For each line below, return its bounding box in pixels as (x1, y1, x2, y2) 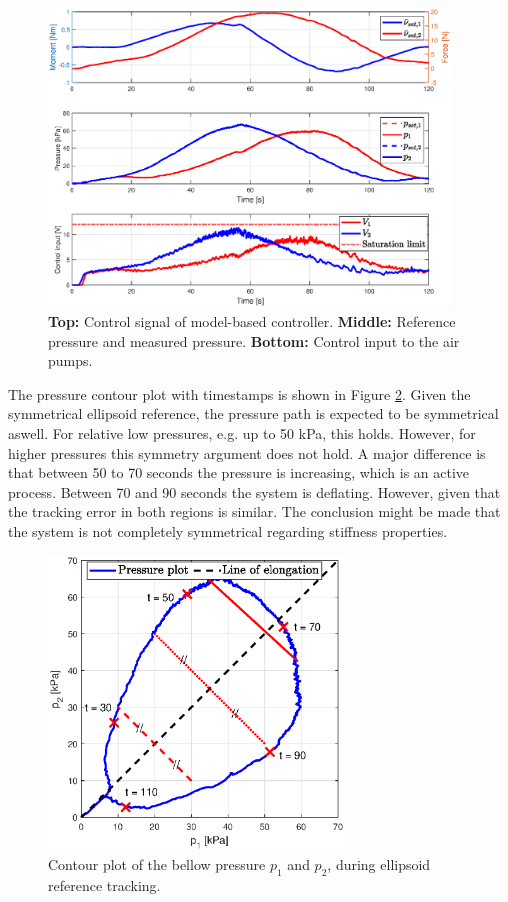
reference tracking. (48, 875, 161, 896)
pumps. (48, 350, 93, 371)
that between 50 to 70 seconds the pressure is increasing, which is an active (8, 462, 470, 483)
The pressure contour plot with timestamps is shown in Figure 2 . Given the (8, 383, 471, 404)
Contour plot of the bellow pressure (48, 854, 266, 875)
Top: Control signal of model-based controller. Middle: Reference (48, 310, 456, 331)
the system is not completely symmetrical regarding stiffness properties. (8, 520, 448, 541)
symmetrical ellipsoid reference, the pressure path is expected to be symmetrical (8, 403, 499, 424)
